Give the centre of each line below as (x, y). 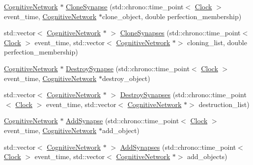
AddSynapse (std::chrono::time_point (123, 121)
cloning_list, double (217, 42)
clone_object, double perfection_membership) (172, 16)
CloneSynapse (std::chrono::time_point (125, 6)
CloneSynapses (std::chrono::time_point (180, 33)
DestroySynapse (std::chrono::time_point (128, 68)
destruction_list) (224, 104)
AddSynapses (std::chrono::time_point (178, 147)
